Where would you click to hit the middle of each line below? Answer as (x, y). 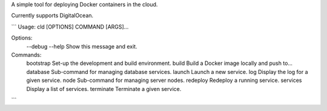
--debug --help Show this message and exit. (82, 46)
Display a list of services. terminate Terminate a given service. (104, 89)
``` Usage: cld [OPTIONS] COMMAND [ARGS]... (70, 27)
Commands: (26, 55)
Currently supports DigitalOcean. (52, 16)
